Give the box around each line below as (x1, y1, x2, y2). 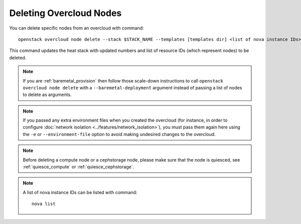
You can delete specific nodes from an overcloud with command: (9, 25, 144, 31)
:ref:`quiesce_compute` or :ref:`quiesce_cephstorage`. (23, 164, 134, 170)
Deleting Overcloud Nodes (9, 7, 122, 18)
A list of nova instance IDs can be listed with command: (23, 189, 137, 195)
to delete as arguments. (23, 91, 72, 97)
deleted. (9, 54, 27, 60)
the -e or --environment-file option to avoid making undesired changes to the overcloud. (23, 131, 216, 137)
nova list (32, 201, 56, 207)
